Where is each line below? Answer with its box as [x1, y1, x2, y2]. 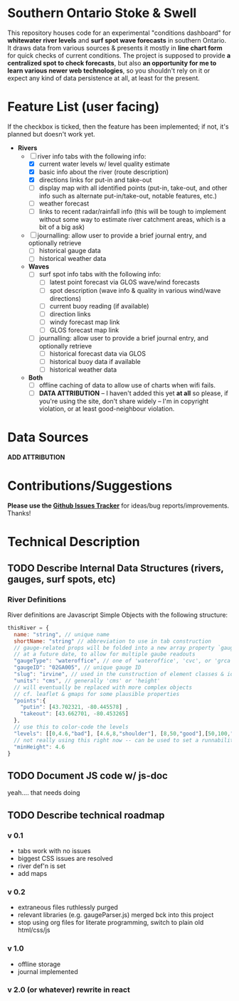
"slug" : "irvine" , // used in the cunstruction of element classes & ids [14, 670, 237, 678]
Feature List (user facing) [7, 99, 160, 115]
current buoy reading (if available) [49, 301, 149, 310]
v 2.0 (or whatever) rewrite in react [7, 985, 130, 995]
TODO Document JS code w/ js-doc [7, 769, 169, 781]
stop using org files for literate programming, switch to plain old [17, 919, 204, 927]
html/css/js [17, 926, 51, 934]
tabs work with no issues [17, 846, 91, 855]
